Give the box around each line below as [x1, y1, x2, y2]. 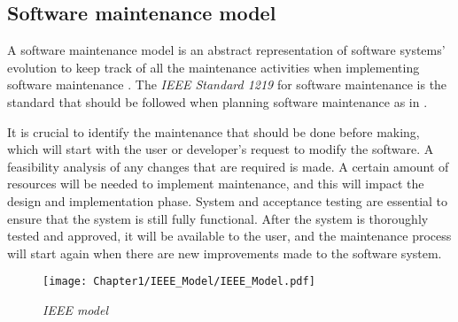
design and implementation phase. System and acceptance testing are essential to [7, 191, 448, 210]
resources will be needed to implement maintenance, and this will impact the [7, 174, 424, 193]
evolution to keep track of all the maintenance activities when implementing [7, 57, 420, 76]
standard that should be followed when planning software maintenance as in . [7, 92, 428, 111]
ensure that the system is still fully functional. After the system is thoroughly [7, 209, 429, 227]
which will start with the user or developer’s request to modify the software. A [7, 140, 434, 158]
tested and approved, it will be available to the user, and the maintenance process [7, 226, 452, 245]
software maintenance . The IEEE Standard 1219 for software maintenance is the [7, 75, 447, 94]
